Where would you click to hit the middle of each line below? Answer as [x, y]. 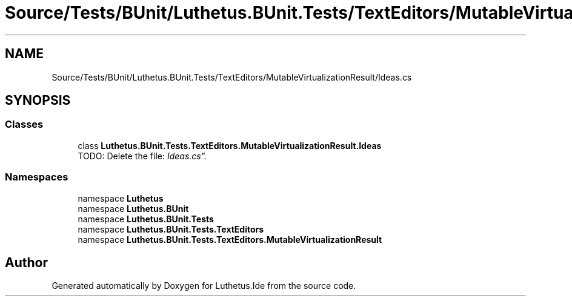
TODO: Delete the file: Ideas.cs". [142, 156]
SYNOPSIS [38, 101]
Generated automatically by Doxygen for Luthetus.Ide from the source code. [204, 286]
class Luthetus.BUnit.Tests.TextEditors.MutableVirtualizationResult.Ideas [230, 145]
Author [26, 262]
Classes [24, 124]
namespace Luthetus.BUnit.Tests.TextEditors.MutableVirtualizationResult [230, 239]
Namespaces [37, 177]
